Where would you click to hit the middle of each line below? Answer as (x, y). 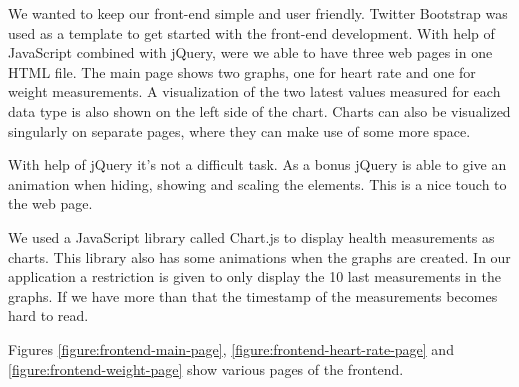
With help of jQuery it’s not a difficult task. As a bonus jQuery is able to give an (257, 164)
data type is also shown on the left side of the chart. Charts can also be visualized (259, 110)
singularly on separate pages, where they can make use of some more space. (239, 130)
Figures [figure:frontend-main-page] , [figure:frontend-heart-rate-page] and (231, 348)
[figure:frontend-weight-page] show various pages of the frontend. (206, 368)
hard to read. (48, 315)
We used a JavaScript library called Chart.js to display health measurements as (251, 236)
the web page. (50, 203)
